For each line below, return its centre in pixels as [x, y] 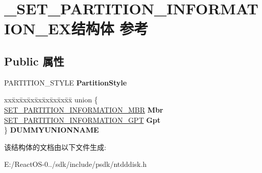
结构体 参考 [110, 28]
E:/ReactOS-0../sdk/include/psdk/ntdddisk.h [76, 164]
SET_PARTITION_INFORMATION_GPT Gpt [82, 120]
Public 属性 [34, 61]
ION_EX [38, 28]
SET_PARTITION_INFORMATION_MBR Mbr [84, 109]
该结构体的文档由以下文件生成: [55, 147]
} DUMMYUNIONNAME [52, 130]
